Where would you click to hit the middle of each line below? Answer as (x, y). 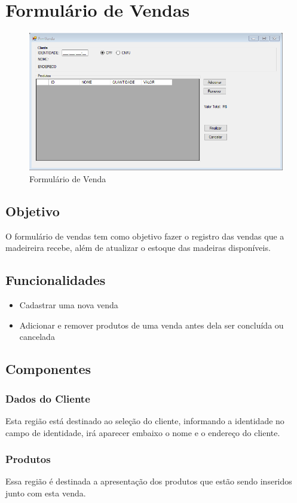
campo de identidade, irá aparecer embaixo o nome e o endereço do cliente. (143, 432)
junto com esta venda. (46, 493)
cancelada (37, 337)
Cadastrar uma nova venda (69, 305)
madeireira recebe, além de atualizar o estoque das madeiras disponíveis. (138, 248)
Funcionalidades (56, 280)
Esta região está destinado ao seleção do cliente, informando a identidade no (145, 420)
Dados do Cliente (48, 398)
